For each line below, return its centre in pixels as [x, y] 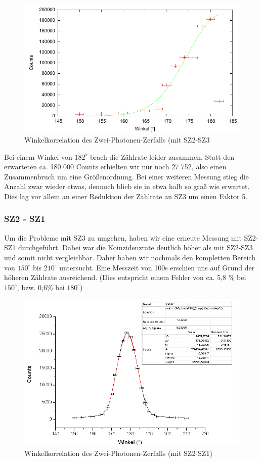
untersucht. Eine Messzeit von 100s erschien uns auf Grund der [157, 267]
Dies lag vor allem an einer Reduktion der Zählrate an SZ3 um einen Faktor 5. [126, 196]
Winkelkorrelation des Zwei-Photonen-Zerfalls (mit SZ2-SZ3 [117, 139]
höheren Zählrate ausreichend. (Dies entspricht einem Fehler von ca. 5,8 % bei [125, 277]
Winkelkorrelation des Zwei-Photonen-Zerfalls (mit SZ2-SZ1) [118, 453]
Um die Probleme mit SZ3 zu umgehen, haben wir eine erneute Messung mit [123, 237]
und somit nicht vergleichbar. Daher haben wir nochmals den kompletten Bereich [130, 257]
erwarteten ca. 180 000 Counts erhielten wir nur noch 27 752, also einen [115, 167]
